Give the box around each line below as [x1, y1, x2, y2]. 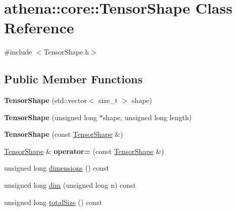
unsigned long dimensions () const [4, 163, 109, 173]
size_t [99, 95, 118, 105]
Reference [4, 17, 74, 38]
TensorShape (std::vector [4, 95, 87, 105]
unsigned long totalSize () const [4, 196, 102, 207]
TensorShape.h [43, 46, 89, 57]
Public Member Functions [4, 71, 143, 87]
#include [4, 46, 32, 57]
